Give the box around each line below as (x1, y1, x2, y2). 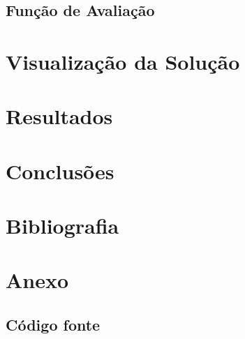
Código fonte (6, 314, 101, 336)
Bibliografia (6, 211, 119, 240)
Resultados (6, 102, 113, 130)
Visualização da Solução (6, 47, 240, 75)
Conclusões (6, 156, 114, 185)
